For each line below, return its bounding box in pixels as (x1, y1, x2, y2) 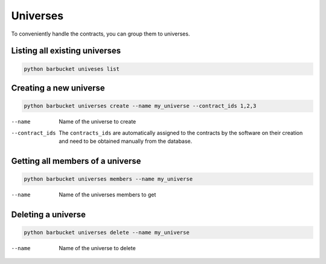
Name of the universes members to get (59, 190, 156, 198)
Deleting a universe (11, 209, 86, 219)
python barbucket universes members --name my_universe (24, 175, 193, 182)
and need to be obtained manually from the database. (59, 137, 193, 145)
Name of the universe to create (59, 118, 136, 125)
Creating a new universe (11, 83, 105, 93)
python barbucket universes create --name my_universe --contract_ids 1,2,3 (24, 102, 257, 110)
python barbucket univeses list (24, 65, 120, 72)
